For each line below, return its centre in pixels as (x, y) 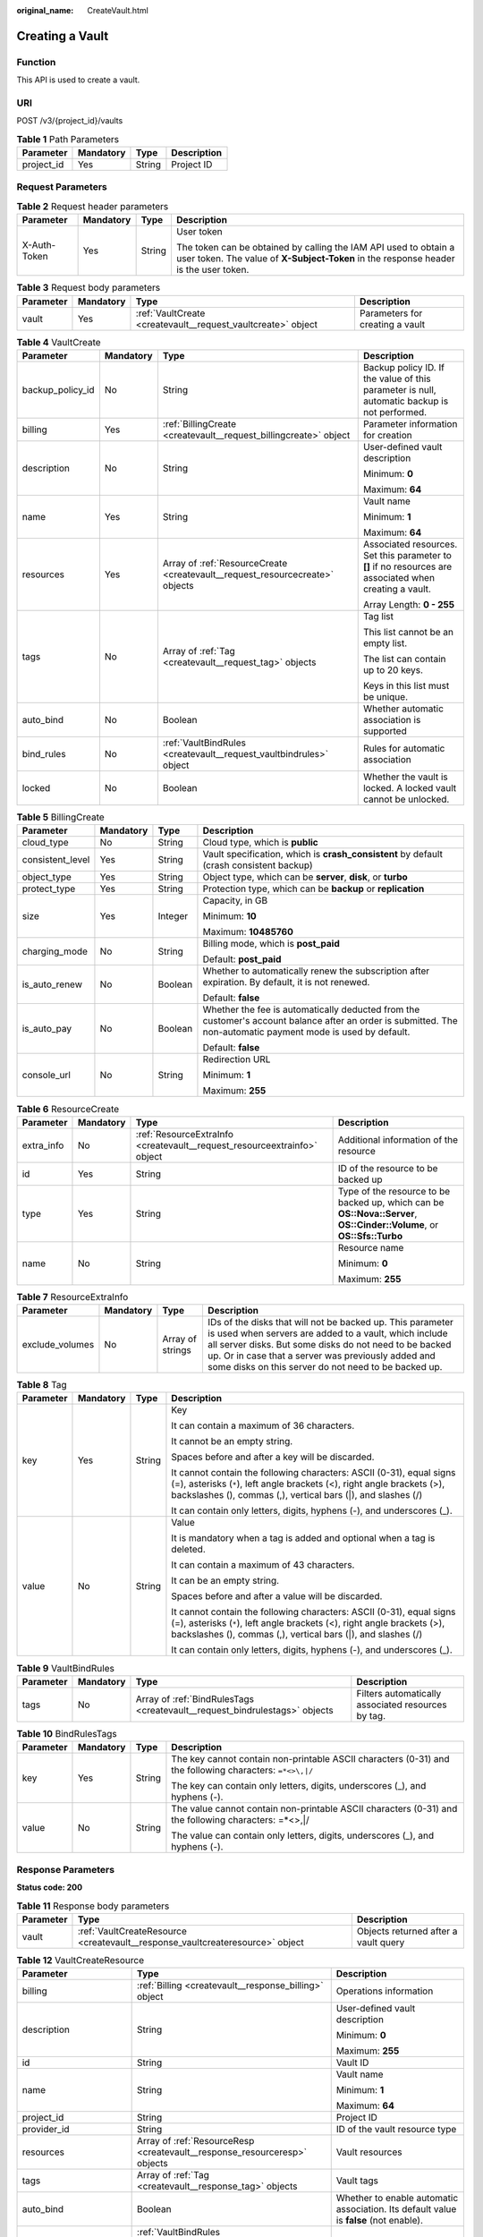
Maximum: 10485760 (248, 932)
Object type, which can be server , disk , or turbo (305, 877)
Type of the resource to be (394, 1191)
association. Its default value (396, 2209)
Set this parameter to (407, 555)
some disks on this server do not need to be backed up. (325, 1367)
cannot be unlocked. (406, 799)
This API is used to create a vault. (78, 80)
